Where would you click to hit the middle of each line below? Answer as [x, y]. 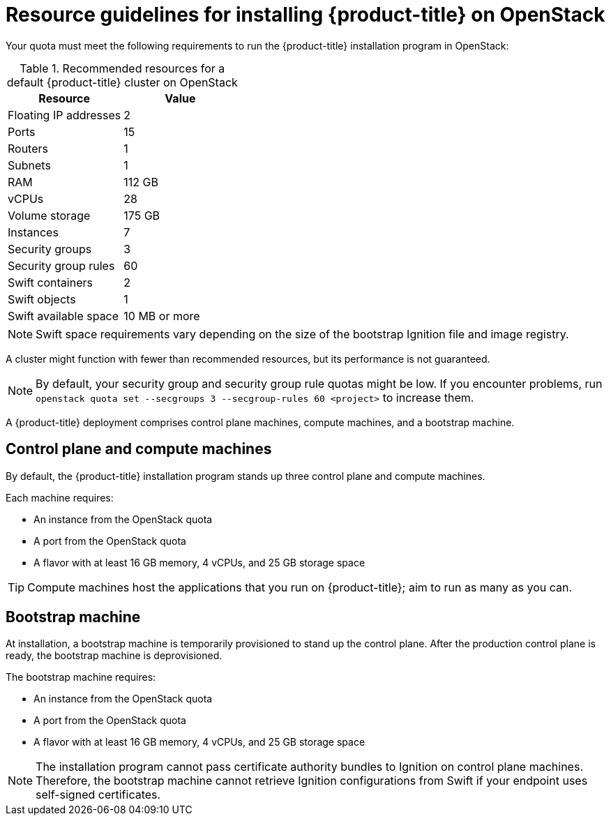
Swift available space [63, 316]
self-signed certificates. [98, 795]
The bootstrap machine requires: [81, 677]
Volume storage [49, 215]
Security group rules [61, 265]
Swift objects [42, 299]
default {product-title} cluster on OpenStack [122, 82]
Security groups [50, 249]
